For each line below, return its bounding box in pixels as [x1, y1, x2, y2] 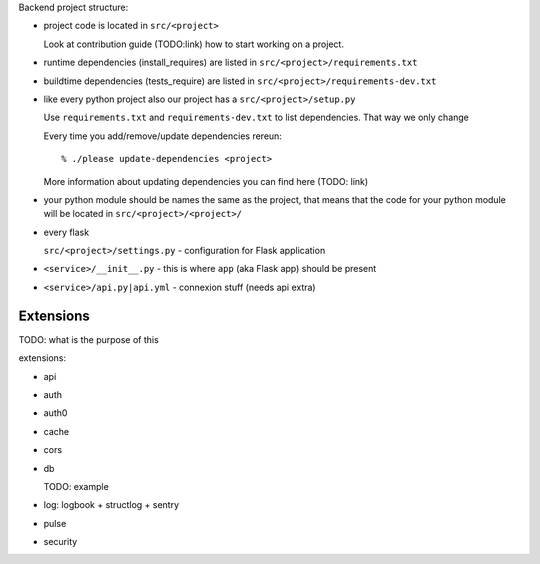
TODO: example [43, 480, 109, 492]
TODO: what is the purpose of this [18, 333, 159, 345]
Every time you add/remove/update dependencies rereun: [43, 130, 282, 142]
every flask [43, 226, 90, 238]
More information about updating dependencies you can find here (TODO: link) [43, 175, 369, 187]
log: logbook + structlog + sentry [43, 499, 180, 511]
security [43, 536, 78, 548]
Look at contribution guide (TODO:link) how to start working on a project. [43, 38, 345, 50]
